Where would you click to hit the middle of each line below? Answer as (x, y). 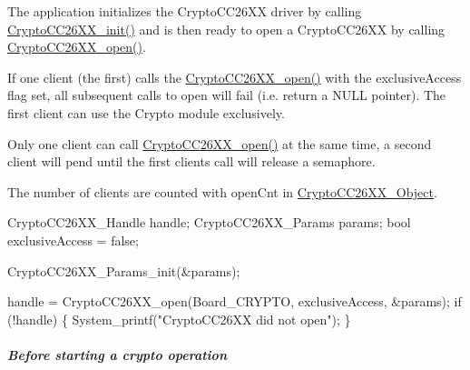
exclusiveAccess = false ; (73, 240)
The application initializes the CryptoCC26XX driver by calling (185, 11)
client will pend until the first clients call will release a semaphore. (191, 161)
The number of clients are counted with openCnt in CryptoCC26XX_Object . (222, 191)
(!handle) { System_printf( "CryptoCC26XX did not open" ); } (179, 319)
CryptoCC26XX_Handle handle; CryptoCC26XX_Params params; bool (209, 222)
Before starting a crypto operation (117, 354)
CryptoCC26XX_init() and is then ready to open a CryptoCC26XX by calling (226, 29)
